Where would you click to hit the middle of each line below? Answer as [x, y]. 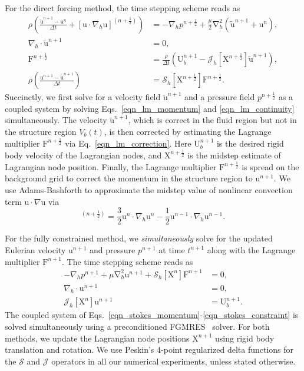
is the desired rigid [250, 143]
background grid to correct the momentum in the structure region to [129, 178]
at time [172, 249]
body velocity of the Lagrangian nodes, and [83, 155]
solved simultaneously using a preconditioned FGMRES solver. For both [137, 326]
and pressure [113, 249]
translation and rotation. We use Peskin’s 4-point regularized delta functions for [149, 350]
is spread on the [270, 166]
